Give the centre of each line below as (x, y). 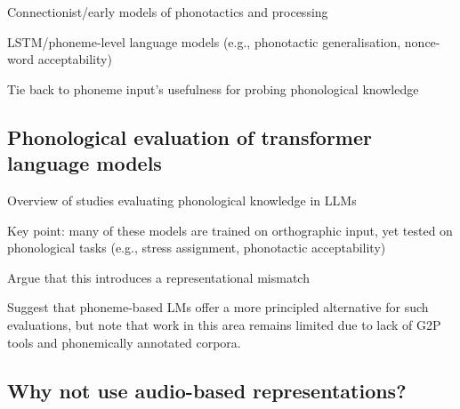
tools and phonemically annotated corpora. (124, 342)
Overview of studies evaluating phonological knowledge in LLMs (182, 200)
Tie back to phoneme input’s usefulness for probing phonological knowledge (213, 88)
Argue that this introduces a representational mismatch (158, 277)
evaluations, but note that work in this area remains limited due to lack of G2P (224, 324)
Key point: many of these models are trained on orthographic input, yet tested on (230, 230)
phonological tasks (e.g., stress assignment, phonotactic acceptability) (197, 248)
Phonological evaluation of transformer (190, 136)
